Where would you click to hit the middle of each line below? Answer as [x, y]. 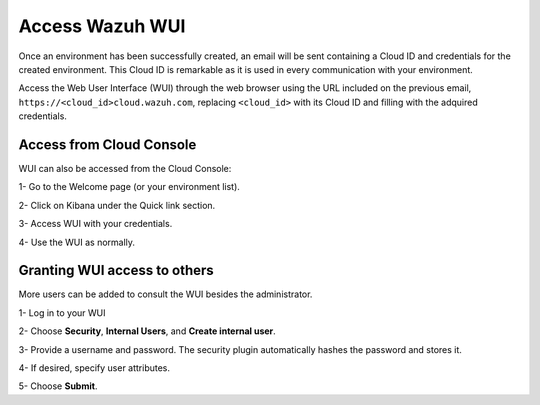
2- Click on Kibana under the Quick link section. [117, 205]
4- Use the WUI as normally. [76, 242]
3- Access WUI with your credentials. [95, 224]
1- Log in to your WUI [62, 312]
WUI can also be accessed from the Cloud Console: [125, 169]
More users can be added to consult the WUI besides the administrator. [165, 294]
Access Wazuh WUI [102, 26]
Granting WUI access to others [116, 270]
